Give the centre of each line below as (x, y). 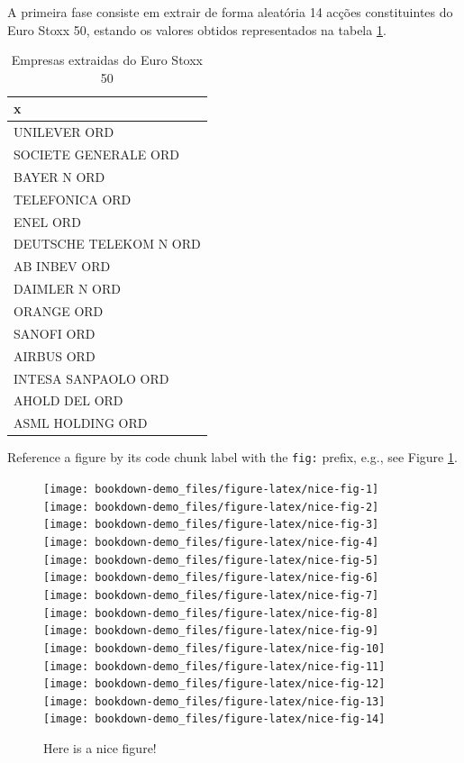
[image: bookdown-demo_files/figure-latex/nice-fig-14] (214, 719)
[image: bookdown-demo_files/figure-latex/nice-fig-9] (211, 631)
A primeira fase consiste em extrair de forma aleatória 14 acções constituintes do (230, 12)
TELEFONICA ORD (73, 199)
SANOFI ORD (55, 333)
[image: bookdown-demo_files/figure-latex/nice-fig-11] (214, 666)
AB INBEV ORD (62, 266)
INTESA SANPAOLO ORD (91, 378)
